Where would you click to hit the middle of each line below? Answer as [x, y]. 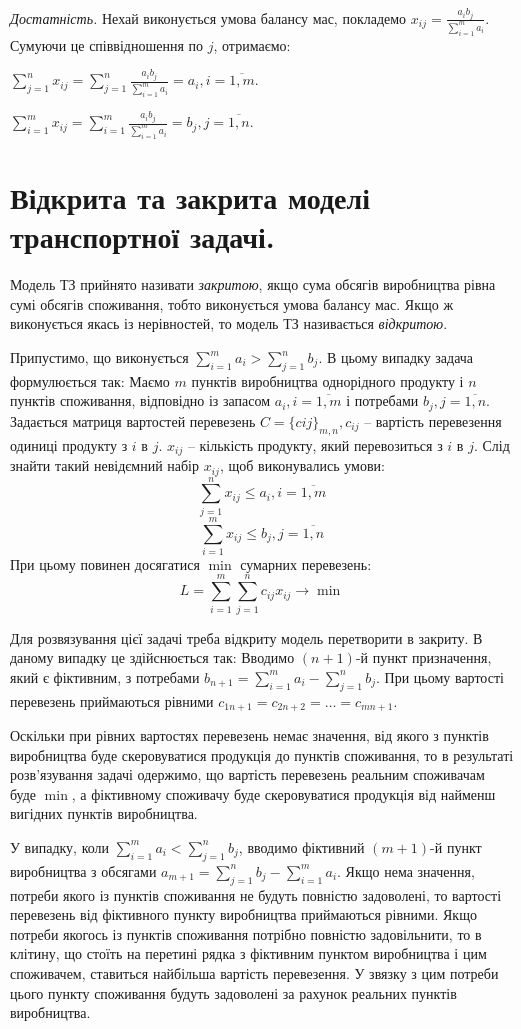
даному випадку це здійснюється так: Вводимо [152, 657]
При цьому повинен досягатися [105, 563]
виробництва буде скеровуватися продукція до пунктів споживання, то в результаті [262, 754]
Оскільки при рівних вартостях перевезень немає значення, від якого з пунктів [249, 734]
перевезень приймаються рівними [112, 700]
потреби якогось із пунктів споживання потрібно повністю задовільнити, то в [246, 933]
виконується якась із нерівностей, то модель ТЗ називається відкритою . [229, 323]
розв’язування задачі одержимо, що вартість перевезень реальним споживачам [247, 774]
